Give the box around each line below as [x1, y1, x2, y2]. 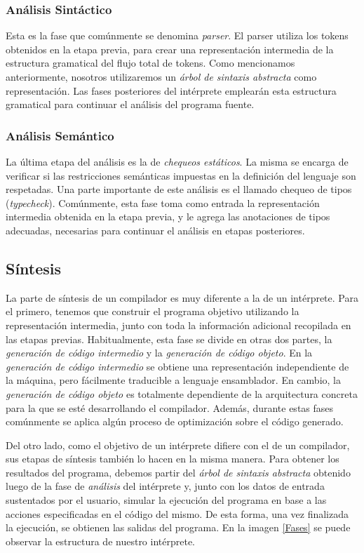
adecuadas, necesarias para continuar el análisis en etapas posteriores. [6, 222, 305, 237]
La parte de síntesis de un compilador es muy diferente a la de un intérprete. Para [6, 290, 358, 305]
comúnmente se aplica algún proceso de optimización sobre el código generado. [6, 414, 344, 429]
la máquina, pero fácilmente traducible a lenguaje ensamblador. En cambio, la [6, 373, 341, 387]
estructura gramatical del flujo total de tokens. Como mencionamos [6, 55, 295, 70]
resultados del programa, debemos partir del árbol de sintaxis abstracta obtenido [6, 465, 351, 479]
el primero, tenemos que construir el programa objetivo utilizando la [6, 304, 299, 319]
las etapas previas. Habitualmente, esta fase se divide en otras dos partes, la [6, 331, 332, 346]
